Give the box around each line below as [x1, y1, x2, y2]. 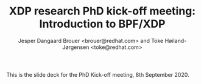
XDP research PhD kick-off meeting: [9, 4, 196, 18]
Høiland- [164, 37, 187, 44]
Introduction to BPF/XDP [39, 17, 166, 31]
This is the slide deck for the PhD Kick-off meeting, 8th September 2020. [6, 71, 189, 78]
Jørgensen [62, 44, 90, 51]
